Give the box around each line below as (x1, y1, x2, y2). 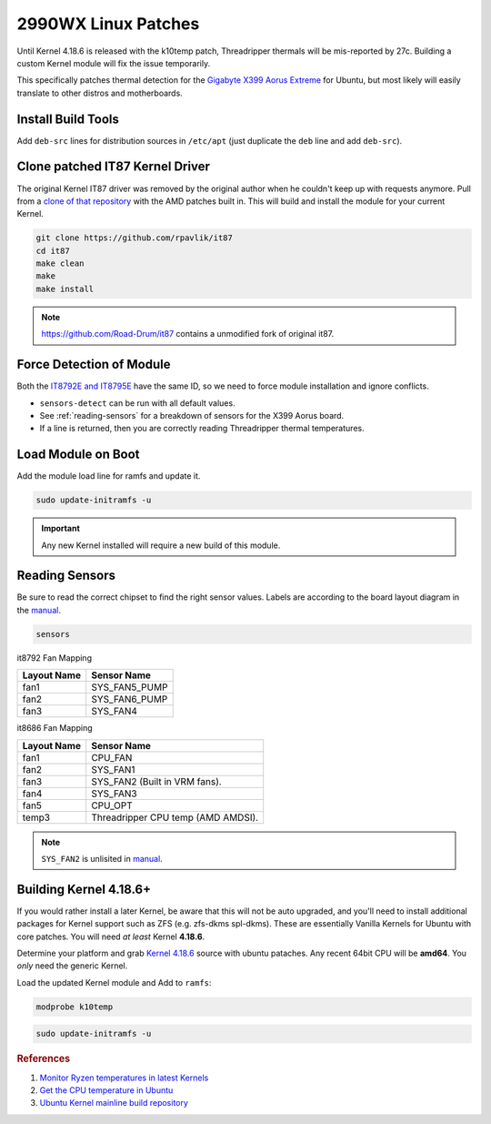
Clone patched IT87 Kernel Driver (16, 159, 211, 175)
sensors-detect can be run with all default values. (39, 397, 235, 409)
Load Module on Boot (16, 447, 140, 462)
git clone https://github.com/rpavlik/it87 (35, 233, 234, 243)
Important (41, 523, 81, 534)
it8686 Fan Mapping (16, 723, 93, 734)
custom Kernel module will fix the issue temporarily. (16, 57, 211, 68)
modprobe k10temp (35, 1001, 114, 1012)
